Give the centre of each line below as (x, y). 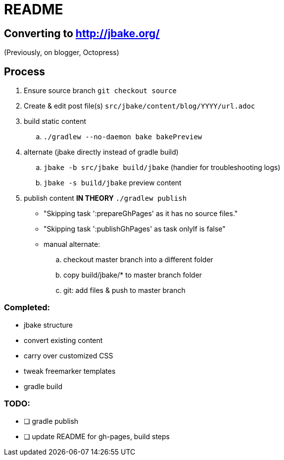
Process (24, 71)
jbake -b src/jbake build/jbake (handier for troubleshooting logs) (162, 168)
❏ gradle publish (51, 421)
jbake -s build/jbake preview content (113, 183)
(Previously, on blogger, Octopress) (62, 53)
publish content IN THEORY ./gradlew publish (105, 198)
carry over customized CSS (69, 355)
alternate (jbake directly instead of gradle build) (101, 152)
